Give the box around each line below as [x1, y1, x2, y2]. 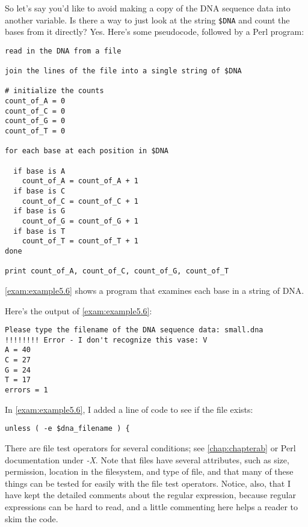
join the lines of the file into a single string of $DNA [5, 67, 242, 76]
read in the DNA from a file [5, 46, 122, 55]
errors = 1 [5, 386, 48, 395]
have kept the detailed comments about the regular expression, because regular [5, 489, 296, 501]
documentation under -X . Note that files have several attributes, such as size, [5, 453, 289, 466]
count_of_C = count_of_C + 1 [22, 196, 138, 206]
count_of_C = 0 [5, 106, 66, 115]
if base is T [13, 227, 66, 236]
